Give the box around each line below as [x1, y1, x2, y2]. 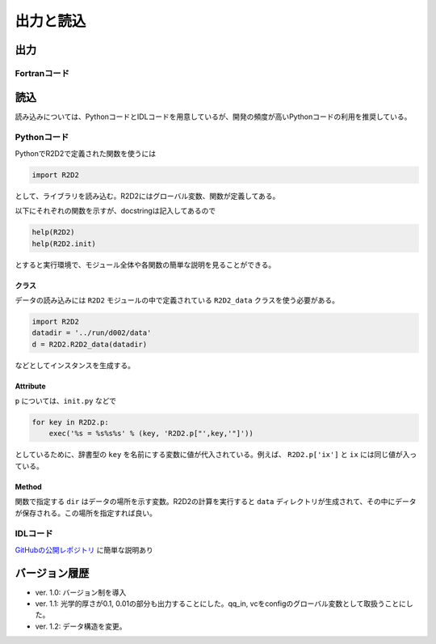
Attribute [15, 381, 46, 391]
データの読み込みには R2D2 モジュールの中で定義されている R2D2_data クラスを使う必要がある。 [15, 295, 339, 305]
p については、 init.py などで [15, 396, 117, 406]
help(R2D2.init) [31, 239, 97, 248]
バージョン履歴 [15, 566, 90, 580]
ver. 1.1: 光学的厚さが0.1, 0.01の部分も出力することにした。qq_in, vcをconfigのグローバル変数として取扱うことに [35, 599, 407, 608]
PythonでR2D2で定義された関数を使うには [15, 148, 157, 158]
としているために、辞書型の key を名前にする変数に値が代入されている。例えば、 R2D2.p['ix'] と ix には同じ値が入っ [15, 450, 417, 460]
